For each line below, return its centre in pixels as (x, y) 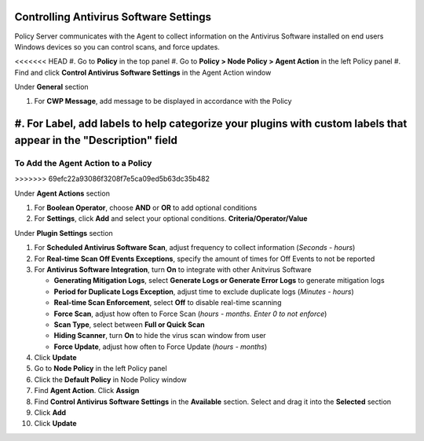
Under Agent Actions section (62, 193)
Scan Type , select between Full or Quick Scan (130, 324)
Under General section (52, 87)
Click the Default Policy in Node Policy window (111, 379)
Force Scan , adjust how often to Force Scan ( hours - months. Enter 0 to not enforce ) (190, 314)
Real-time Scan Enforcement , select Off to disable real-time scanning (168, 303)
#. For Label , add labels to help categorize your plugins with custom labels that (211, 124)
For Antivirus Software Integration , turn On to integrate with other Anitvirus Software (173, 269)
